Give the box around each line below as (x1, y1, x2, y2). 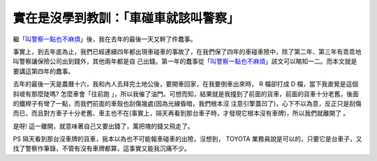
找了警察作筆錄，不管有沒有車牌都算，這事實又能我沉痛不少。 (13, 144, 191, 153)
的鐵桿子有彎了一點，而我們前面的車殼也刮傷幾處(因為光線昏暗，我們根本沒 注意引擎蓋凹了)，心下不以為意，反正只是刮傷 (13, 99, 362, 107)
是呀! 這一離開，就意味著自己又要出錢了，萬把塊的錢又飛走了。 (13, 122, 194, 130)
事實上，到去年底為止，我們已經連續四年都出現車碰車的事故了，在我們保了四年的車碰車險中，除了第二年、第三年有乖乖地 (13, 47, 362, 56)
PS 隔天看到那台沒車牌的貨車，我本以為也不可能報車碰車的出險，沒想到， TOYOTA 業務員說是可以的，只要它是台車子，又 (13, 135, 362, 143)
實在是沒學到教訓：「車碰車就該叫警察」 (13, 10, 240, 26)
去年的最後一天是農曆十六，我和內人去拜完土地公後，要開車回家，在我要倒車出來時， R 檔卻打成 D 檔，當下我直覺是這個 (13, 80, 359, 89)
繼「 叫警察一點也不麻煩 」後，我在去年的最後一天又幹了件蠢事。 (13, 35, 197, 43)
